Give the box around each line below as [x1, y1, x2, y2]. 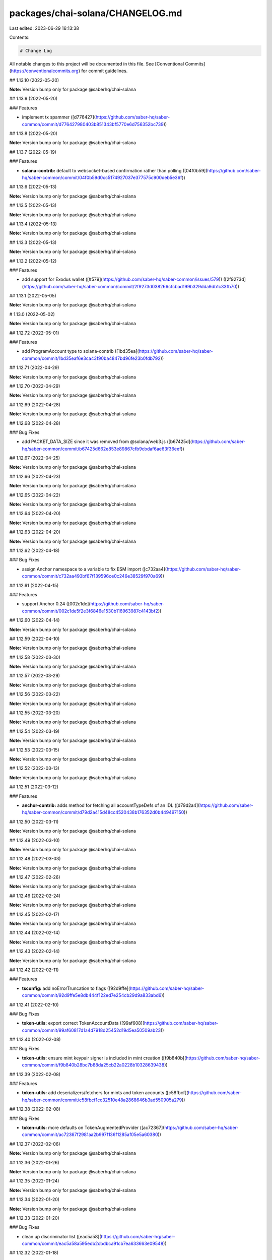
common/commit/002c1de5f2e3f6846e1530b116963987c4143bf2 [22, 608, 159, 614]
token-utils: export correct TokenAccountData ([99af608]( [22, 1020, 145, 1026]
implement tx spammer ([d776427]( [22, 114, 96, 120]
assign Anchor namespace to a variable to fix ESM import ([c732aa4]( [22, 566, 167, 572]
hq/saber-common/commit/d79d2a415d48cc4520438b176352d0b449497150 [22, 809, 184, 815]
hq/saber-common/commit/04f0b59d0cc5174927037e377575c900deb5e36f [22, 174, 182, 180]
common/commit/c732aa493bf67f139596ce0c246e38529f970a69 [22, 573, 161, 579]
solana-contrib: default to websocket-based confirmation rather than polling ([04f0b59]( [22, 167, 208, 173]
